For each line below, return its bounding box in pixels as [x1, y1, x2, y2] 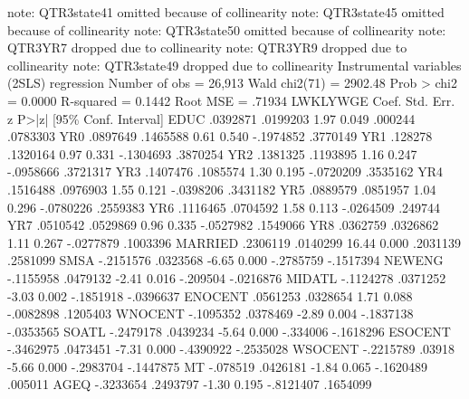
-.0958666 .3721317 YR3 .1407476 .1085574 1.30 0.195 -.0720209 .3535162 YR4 [7, 162, 444, 181]
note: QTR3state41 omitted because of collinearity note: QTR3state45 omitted [7, 3, 445, 21]
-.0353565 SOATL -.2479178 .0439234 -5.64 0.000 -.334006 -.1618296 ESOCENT [7, 321, 451, 340]
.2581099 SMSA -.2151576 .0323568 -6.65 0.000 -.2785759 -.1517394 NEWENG [7, 251, 444, 270]
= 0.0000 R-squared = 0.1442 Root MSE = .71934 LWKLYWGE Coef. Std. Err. [7, 90, 455, 109]
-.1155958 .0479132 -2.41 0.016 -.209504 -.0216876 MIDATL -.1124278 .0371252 [7, 268, 446, 287]
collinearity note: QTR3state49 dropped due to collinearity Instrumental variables [7, 55, 462, 74]
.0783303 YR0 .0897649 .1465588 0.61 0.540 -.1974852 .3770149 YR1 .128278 [7, 127, 433, 146]
